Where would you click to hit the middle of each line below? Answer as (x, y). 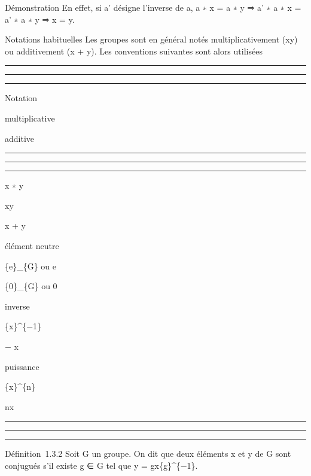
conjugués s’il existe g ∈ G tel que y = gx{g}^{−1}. (101, 465)
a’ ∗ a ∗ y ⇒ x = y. (40, 19)
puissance (22, 366)
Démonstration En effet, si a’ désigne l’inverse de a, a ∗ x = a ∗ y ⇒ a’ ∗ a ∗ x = (153, 7)
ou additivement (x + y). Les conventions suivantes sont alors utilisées (134, 51)
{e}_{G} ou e (31, 266)
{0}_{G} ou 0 (31, 286)
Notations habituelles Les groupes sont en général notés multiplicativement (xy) (151, 39)
